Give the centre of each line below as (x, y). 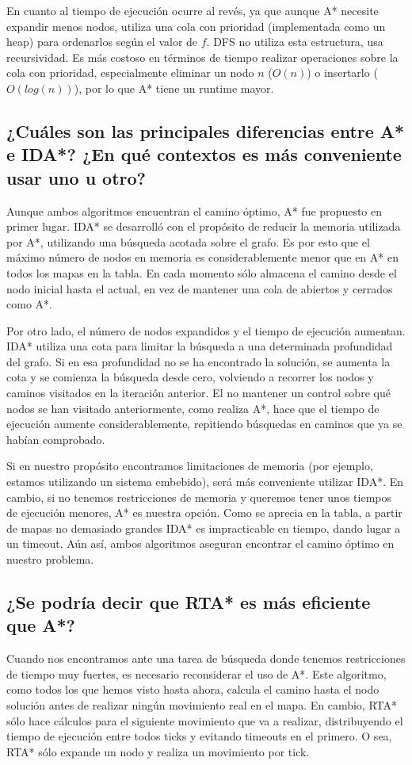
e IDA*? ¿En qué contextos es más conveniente (204, 154)
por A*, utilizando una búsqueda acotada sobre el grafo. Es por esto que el (188, 241)
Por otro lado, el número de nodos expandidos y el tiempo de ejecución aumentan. (206, 330)
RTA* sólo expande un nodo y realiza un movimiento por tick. (158, 751)
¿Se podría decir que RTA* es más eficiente (189, 602)
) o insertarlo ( (342, 73)
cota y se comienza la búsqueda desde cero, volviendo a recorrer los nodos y (190, 377)
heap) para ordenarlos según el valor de (102, 42)
